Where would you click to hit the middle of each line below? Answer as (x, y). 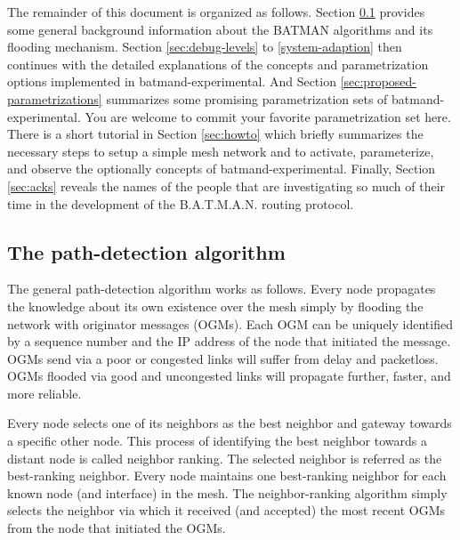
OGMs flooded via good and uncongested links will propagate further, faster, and (229, 376)
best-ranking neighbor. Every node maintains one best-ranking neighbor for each (227, 476)
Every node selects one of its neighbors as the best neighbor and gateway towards (230, 423)
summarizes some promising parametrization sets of (247, 98)
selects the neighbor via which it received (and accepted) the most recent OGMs (226, 510)
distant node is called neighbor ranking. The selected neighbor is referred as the (225, 458)
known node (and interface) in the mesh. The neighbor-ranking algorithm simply (227, 492)
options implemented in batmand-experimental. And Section (172, 81)
